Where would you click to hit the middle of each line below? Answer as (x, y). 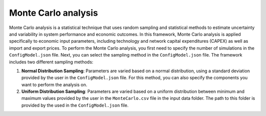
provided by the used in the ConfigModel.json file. (75, 105)
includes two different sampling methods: (51, 62)
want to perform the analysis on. (54, 85)
